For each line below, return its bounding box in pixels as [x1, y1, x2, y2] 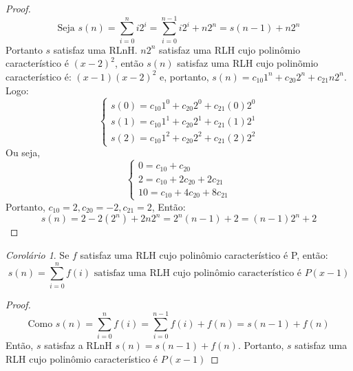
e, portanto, [160, 69, 209, 83]
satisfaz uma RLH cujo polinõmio [177, 56, 319, 70]
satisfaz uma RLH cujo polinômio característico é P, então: [80, 247, 328, 262]
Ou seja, [6, 145, 41, 160]
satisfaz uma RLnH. [53, 42, 138, 56]
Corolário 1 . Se [6, 247, 69, 262]
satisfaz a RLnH [44, 338, 112, 352]
